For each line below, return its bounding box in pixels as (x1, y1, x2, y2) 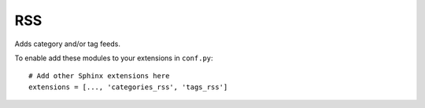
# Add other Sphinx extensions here (28, 71, 170, 81)
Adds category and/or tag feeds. (14, 39, 121, 49)
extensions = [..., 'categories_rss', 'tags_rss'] (28, 82, 228, 92)
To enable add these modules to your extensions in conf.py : (14, 53, 213, 63)
